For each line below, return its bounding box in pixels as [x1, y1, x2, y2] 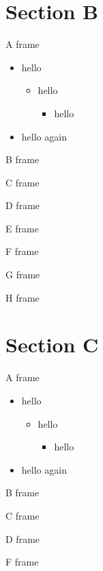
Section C [5, 330, 99, 359]
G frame [5, 267, 40, 282]
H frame [5, 290, 40, 304]
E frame [5, 221, 39, 235]
